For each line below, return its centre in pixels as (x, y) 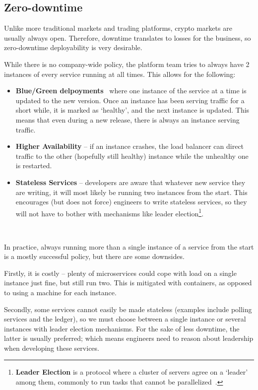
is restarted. (34, 165)
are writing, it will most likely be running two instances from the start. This (131, 192)
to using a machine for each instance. (60, 292)
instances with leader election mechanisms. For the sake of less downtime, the (122, 328)
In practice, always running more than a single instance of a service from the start (129, 246)
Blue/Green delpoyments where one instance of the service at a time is (131, 91)
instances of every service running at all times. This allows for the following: (120, 74)
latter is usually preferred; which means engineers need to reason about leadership (129, 338)
